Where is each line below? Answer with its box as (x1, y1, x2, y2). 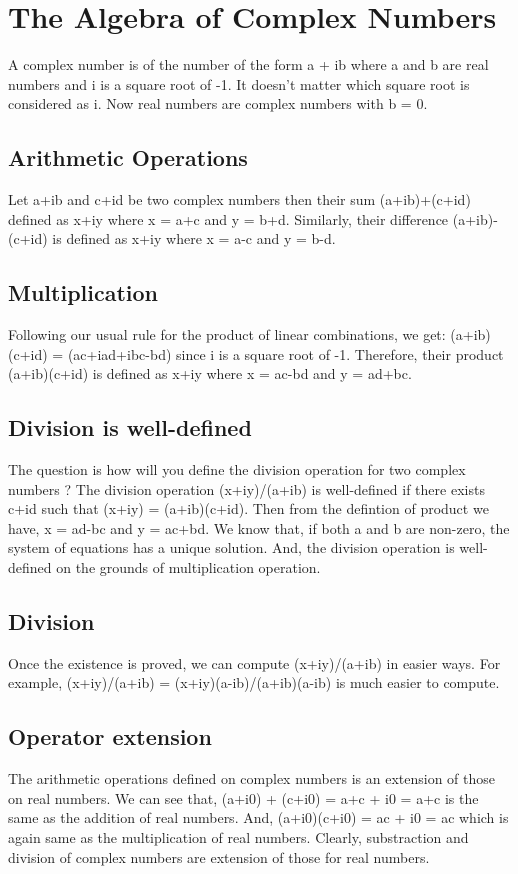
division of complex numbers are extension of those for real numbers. (8, 846, 430, 867)
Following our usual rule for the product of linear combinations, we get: (8, 324, 446, 345)
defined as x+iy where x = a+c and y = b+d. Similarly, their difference (8, 208, 449, 229)
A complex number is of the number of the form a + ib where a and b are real (8, 54, 489, 75)
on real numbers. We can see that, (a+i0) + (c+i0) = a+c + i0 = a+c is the (8, 787, 479, 808)
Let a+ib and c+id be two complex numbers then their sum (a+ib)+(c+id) (8, 189, 471, 210)
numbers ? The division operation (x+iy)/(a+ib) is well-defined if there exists (8, 478, 485, 499)
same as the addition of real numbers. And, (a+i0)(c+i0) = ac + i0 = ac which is (8, 807, 509, 828)
